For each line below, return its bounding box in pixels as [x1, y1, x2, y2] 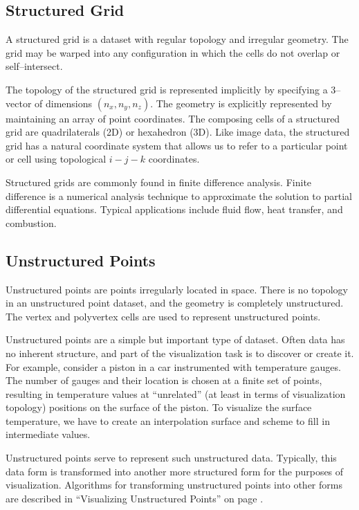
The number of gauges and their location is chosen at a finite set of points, [6, 373, 322, 388]
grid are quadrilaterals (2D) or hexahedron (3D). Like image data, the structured [6, 125, 350, 139]
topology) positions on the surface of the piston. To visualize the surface [6, 400, 312, 415]
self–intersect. [6, 59, 63, 73]
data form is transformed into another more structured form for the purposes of [6, 464, 344, 478]
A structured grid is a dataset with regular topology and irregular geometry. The [6, 32, 349, 46]
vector [6, 95, 32, 110]
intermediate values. [6, 427, 91, 441]
